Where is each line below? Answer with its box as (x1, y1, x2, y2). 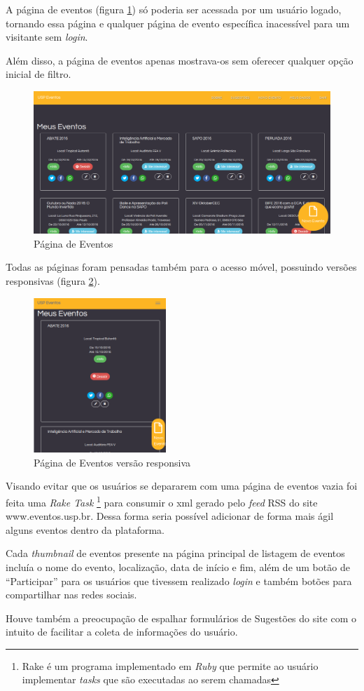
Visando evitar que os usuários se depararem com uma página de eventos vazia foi (6, 478, 358, 493)
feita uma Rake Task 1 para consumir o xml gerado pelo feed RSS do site (6, 492, 318, 509)
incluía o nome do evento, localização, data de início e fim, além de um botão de (6, 559, 350, 574)
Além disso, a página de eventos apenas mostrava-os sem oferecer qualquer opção (6, 53, 353, 67)
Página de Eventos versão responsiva (34, 455, 190, 469)
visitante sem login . (6, 29, 88, 44)
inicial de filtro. (6, 67, 71, 81)
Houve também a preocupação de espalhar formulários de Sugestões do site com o (6, 610, 356, 625)
